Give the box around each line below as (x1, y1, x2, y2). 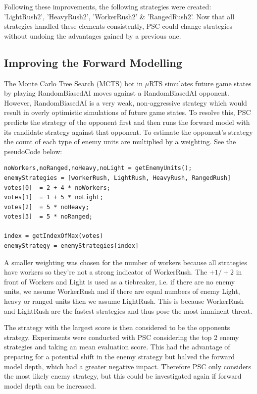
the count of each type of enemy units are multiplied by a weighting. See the (4, 136, 236, 147)
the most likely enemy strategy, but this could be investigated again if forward (4, 371, 242, 381)
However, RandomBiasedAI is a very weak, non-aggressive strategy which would (4, 97, 247, 108)
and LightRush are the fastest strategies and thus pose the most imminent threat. (4, 305, 253, 316)
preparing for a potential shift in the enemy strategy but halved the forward (4, 351, 235, 362)
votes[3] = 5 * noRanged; (4, 213, 93, 221)
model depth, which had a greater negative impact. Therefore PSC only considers (4, 361, 252, 371)
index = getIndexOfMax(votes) (4, 232, 103, 240)
